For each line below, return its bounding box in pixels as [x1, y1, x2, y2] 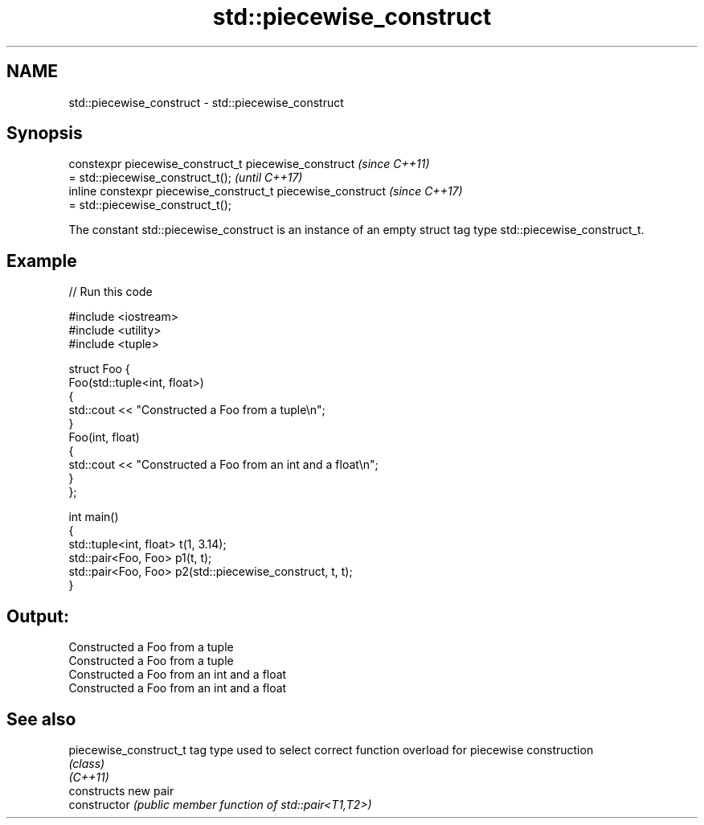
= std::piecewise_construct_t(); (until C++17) [68, 170, 303, 185]
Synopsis [6, 123, 83, 144]
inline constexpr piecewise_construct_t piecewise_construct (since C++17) [68, 184, 463, 199]
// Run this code [68, 285, 153, 299]
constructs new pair [68, 783, 174, 798]
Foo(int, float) [68, 430, 140, 445]
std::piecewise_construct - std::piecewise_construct [68, 95, 344, 109]
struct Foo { [68, 362, 130, 376]
